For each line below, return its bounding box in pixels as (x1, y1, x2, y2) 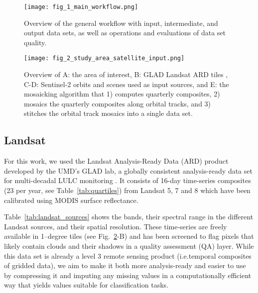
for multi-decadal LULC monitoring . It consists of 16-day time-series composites (4, 175, 251, 186)
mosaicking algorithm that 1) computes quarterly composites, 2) (24, 89, 220, 99)
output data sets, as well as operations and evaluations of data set (24, 27, 226, 38)
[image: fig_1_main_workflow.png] (24, 3, 138, 10)
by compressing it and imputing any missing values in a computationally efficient (4, 270, 252, 280)
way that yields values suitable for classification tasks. (4, 280, 168, 290)
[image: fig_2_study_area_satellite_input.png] (24, 55, 185, 62)
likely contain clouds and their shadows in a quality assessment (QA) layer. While (4, 241, 254, 251)
